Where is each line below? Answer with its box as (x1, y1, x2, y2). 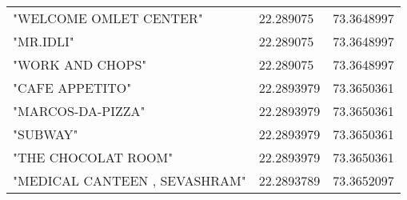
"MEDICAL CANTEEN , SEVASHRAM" (13, 171, 246, 190)
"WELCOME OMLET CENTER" (13, 9, 203, 27)
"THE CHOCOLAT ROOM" (13, 148, 174, 166)
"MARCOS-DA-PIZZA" (13, 102, 146, 120)
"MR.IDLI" (13, 32, 74, 50)
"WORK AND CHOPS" (13, 55, 147, 74)
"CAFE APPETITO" (13, 78, 132, 97)
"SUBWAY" (13, 125, 78, 143)
